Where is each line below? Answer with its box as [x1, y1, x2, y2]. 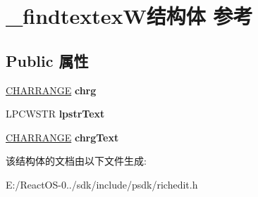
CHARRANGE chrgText [6, 129, 119, 144]
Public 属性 [6, 49, 89, 71]
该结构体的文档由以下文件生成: [6, 153, 147, 168]
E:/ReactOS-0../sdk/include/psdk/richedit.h [6, 177, 198, 191]
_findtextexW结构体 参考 [6, 1, 253, 30]
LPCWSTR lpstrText [6, 106, 105, 121]
